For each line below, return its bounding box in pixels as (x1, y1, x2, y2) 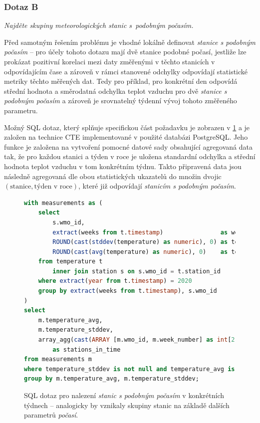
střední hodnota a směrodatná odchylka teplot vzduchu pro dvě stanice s (4, 85, 227, 96)
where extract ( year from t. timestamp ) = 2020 (38, 277, 192, 285)
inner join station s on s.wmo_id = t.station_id (52, 267, 221, 275)
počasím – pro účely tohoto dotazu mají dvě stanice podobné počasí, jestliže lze (4, 46, 247, 57)
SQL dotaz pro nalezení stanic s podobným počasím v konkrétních (24, 390, 225, 400)
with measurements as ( (24, 199, 103, 207)
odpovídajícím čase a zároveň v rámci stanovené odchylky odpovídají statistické (4, 66, 248, 76)
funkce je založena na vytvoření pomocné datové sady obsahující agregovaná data (4, 141, 253, 152)
